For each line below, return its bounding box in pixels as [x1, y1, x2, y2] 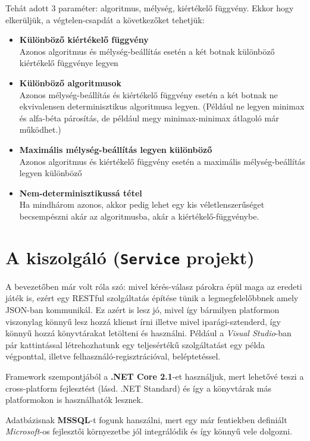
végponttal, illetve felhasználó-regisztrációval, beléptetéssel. [5, 350, 221, 362]
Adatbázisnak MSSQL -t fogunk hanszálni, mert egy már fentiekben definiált [5, 413, 287, 426]
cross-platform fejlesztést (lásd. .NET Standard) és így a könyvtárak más [5, 381, 271, 394]
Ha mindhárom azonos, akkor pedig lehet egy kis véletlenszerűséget [19, 198, 265, 211]
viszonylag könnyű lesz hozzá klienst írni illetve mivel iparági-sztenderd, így [5, 315, 281, 327]
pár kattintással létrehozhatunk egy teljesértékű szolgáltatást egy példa [5, 338, 265, 351]
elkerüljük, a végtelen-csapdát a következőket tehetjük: [5, 13, 205, 26]
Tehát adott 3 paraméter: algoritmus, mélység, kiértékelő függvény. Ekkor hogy [5, 2, 294, 14]
